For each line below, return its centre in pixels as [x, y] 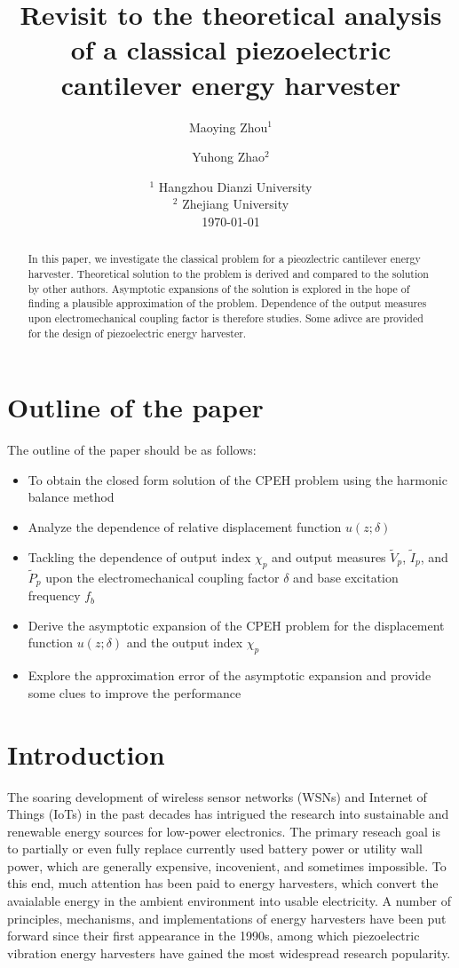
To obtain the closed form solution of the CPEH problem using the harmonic [237, 479]
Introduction [86, 754]
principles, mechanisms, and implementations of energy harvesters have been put [227, 918]
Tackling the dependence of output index [139, 556]
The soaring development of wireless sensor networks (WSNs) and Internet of [217, 796]
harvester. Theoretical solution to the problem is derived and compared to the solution [228, 273]
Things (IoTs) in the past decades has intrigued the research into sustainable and [228, 814]
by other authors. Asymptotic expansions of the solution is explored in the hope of [219, 288]
